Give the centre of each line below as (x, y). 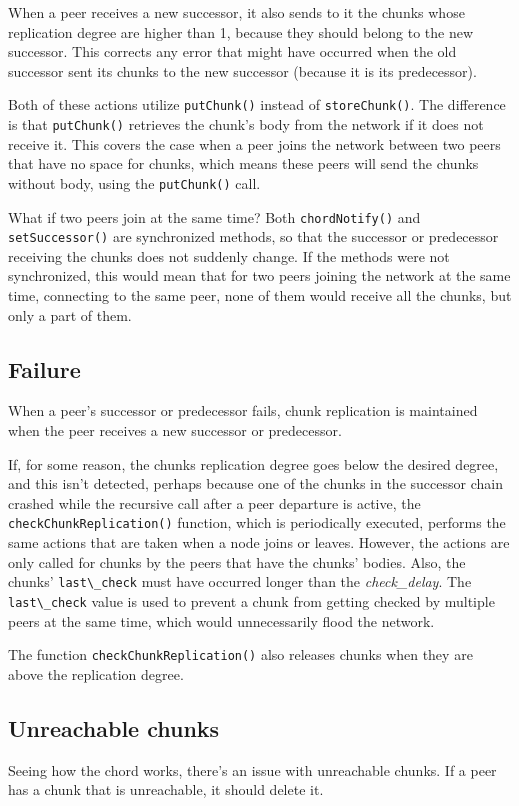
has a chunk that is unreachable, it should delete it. (166, 789)
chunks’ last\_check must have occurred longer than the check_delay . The (240, 581)
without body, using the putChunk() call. (134, 182)
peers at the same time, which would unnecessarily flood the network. (221, 620)
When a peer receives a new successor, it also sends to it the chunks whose (236, 12)
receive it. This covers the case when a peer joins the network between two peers (254, 143)
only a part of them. (70, 314)
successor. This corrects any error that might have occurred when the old (232, 51)
